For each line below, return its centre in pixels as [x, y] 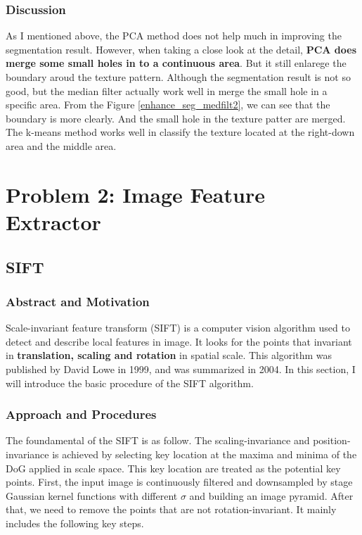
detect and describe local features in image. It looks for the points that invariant [179, 341]
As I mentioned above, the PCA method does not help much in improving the [174, 36]
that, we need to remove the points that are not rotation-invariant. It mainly [171, 509]
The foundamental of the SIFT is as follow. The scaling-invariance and [158, 440]
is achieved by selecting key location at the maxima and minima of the [205, 454]
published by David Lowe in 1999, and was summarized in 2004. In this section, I [181, 369]
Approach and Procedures [81, 414]
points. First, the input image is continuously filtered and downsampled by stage [179, 482]
